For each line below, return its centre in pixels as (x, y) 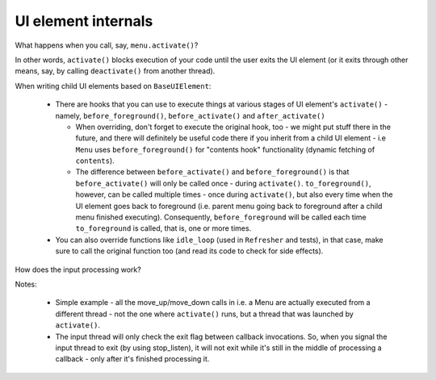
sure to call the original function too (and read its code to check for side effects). (189, 251)
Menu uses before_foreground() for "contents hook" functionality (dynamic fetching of (225, 149)
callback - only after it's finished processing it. (132, 359)
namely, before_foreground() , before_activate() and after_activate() (191, 115)
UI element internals (84, 21)
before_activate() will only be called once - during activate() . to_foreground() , (223, 183)
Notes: (26, 284)
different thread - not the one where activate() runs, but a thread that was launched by (205, 314)
